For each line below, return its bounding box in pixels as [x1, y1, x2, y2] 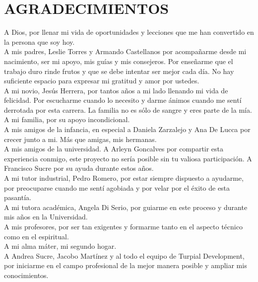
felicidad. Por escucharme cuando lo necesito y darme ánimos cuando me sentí [4, 95, 242, 105]
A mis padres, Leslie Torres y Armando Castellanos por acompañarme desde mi [4, 46, 247, 57]
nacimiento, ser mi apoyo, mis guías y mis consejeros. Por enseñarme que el [4, 56, 233, 66]
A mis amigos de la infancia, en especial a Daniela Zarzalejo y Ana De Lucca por [4, 124, 251, 135]
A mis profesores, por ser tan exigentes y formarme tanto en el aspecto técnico [4, 221, 243, 231]
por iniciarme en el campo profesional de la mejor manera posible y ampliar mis [4, 260, 247, 271]
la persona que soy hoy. [4, 36, 75, 47]
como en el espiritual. [4, 231, 69, 241]
